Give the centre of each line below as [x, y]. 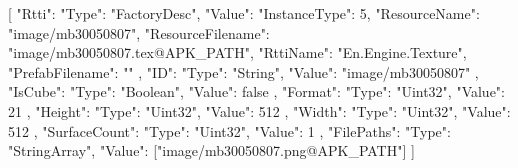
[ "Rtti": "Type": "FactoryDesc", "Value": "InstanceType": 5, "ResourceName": [244, 13]
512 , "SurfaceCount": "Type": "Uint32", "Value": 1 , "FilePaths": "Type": [229, 130]
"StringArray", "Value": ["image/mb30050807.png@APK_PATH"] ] [211, 150]
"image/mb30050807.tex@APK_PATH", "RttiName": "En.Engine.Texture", [237, 52]
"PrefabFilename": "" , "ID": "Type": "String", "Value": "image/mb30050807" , [243, 71]
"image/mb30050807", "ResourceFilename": [139, 32]
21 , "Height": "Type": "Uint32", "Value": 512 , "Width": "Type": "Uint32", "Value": [259, 110]
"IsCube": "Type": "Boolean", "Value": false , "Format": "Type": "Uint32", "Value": [257, 91]
